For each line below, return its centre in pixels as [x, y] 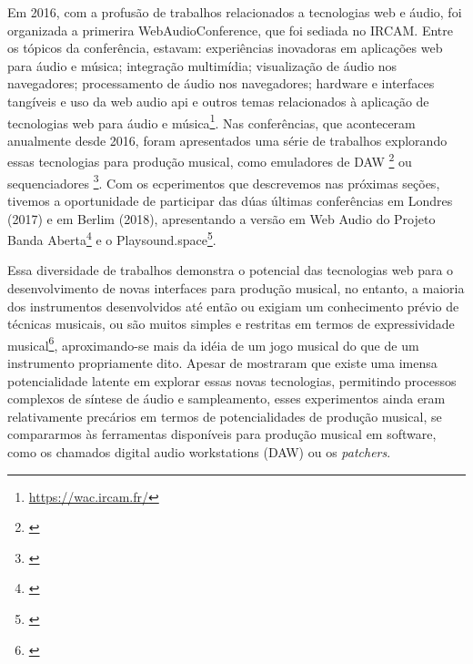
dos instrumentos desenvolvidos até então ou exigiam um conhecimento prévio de [233, 306]
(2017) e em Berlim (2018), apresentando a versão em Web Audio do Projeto [221, 218]
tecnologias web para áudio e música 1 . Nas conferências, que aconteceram [211, 121]
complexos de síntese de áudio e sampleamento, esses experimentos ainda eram [226, 398]
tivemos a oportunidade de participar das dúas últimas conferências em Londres [230, 200]
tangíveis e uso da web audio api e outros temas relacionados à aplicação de [218, 101]
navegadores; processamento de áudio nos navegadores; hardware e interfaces [221, 83]
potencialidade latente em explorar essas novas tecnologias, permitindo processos [232, 380]
